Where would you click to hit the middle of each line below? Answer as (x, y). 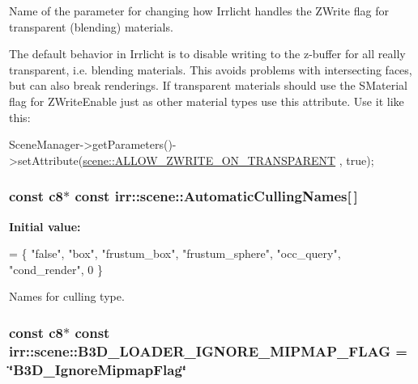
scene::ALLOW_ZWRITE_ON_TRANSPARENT (209, 160)
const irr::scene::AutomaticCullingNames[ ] (216, 196)
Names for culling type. (67, 296)
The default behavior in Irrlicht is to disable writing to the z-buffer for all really (207, 54)
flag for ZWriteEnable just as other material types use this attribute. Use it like (207, 101)
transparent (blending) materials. (91, 26)
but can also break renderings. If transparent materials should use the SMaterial (208, 85)
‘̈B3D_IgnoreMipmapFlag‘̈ (98, 369)
